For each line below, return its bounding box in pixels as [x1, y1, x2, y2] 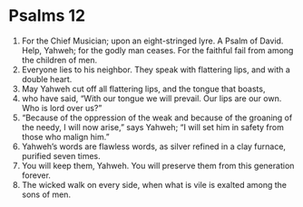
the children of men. [21, 54, 98, 65]
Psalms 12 [8, 5, 86, 26]
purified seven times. [21, 150, 101, 161]
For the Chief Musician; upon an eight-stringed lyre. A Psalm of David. [21, 35, 284, 46]
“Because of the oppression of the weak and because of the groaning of [21, 112, 293, 123]
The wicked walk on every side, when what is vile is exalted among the [21, 179, 288, 190]
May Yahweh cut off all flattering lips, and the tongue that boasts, [21, 83, 266, 94]
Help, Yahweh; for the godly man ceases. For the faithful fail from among [21, 44, 294, 55]
